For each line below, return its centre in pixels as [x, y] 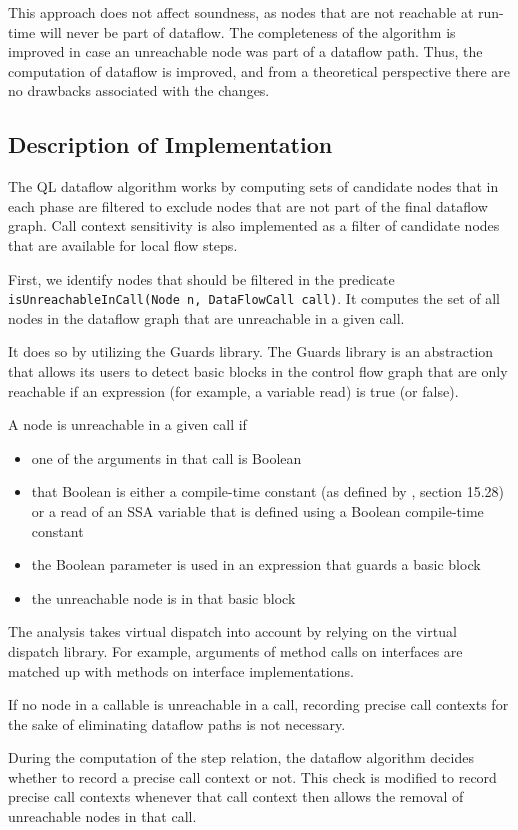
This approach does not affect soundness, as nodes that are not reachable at [241, 12]
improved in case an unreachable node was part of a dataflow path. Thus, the [245, 51]
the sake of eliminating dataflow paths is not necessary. [177, 723]
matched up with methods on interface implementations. [181, 670]
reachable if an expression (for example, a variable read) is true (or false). [233, 390]
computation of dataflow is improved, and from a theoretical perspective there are [259, 70]
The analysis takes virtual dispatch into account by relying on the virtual [232, 631]
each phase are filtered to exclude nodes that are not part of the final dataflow [248, 205]
